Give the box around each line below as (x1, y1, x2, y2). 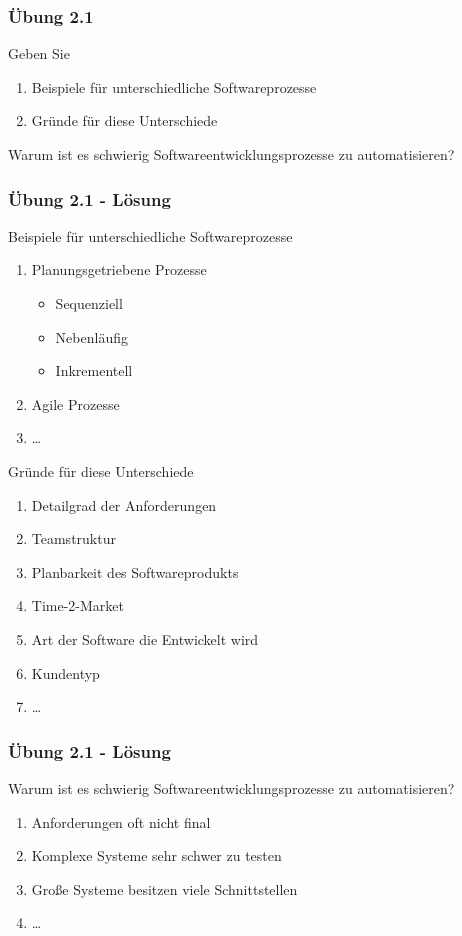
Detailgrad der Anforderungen (31, 494, 217, 515)
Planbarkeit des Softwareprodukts (31, 561, 239, 582)
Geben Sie (8, 43, 70, 64)
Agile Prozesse (31, 393, 120, 414)
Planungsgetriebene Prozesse (31, 259, 207, 280)
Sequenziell (55, 293, 123, 313)
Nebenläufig (55, 326, 128, 347)
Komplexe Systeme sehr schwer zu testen (31, 845, 282, 866)
